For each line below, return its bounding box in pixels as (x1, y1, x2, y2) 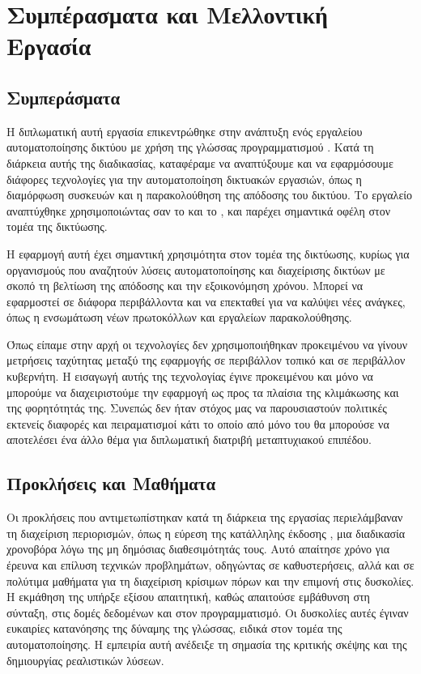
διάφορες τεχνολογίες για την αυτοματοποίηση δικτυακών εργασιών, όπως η (6, 170, 362, 187)
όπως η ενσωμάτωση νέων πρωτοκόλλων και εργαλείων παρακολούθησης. (6, 309, 352, 326)
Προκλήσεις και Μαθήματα (6, 471, 216, 496)
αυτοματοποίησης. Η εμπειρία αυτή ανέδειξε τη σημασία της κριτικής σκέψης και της (6, 636, 407, 652)
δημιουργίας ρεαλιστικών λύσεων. (6, 651, 164, 668)
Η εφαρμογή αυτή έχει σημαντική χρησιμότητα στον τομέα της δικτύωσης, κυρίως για (6, 245, 410, 262)
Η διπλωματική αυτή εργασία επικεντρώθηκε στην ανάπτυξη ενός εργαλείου (6, 122, 363, 139)
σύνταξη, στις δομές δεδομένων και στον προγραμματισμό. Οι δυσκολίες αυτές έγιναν (6, 604, 409, 621)
